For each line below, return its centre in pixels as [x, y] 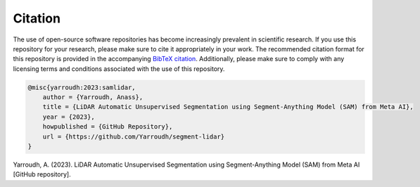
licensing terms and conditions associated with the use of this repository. [119, 69]
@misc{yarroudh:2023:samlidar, [82, 87]
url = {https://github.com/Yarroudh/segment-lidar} [134, 136]
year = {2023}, [69, 117]
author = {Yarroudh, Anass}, [93, 97]
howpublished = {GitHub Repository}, [108, 127]
